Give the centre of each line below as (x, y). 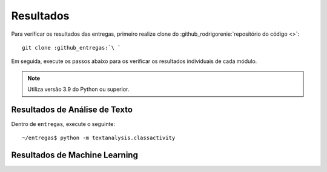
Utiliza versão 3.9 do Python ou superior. (78, 89)
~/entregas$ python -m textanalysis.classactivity (99, 138)
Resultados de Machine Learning (75, 155)
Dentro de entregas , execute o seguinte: (63, 124)
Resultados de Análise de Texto (72, 109)
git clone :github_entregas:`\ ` (71, 48)
